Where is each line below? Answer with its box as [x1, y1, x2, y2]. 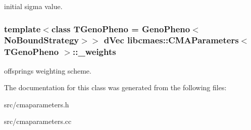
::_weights [73, 45, 116, 58]
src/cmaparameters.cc [4, 116, 72, 126]
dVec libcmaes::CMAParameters [104, 34, 239, 46]
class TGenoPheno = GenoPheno [51, 22, 190, 35]
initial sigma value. [4, 1, 63, 11]
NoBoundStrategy [4, 34, 79, 46]
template [4, 22, 41, 35]
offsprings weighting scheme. [4, 65, 91, 76]
